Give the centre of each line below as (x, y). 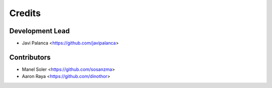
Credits (25, 13)
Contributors (30, 57)
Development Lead (40, 31)
